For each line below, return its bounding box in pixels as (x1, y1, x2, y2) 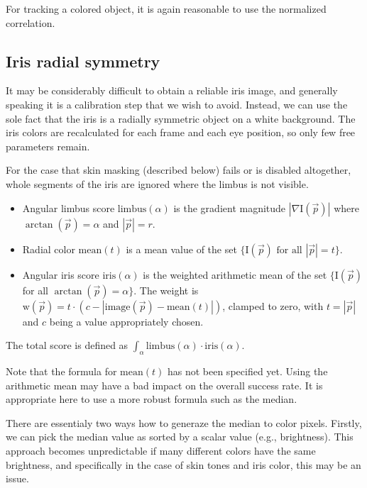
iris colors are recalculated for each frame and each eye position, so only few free (6, 125, 356, 140)
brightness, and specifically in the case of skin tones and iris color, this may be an (6, 457, 361, 472)
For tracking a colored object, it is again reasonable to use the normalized (6, 1, 327, 16)
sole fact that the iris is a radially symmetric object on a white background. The (6, 111, 356, 126)
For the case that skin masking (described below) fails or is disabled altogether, (6, 162, 351, 177)
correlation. (6, 15, 55, 30)
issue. (6, 471, 29, 486)
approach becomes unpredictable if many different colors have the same (6, 443, 316, 457)
